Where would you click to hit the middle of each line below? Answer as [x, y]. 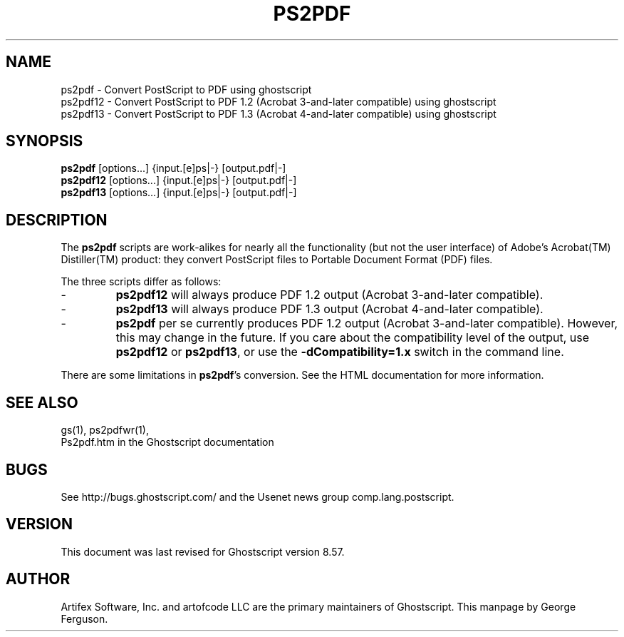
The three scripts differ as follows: [141, 282]
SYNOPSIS [45, 141]
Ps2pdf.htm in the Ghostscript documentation [167, 442]
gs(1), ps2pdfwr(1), [105, 430]
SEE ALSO [42, 402]
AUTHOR [38, 579]
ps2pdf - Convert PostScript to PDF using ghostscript [186, 89]
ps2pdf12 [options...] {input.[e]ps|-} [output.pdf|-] [179, 180]
